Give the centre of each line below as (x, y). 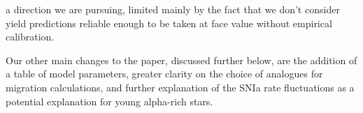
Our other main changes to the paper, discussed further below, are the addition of (181, 60)
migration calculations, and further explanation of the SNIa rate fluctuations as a (180, 87)
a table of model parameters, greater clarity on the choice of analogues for (164, 74)
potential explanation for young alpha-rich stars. (109, 101)
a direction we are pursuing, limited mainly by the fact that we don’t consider (173, 9)
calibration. (30, 37)
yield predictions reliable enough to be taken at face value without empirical (169, 23)
